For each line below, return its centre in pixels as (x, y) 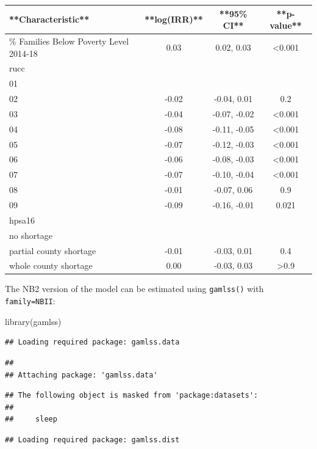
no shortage (31, 235)
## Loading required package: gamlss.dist (92, 440)
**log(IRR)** (174, 19)
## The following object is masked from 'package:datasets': (132, 396)
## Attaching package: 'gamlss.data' (81, 375)
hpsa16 (22, 220)
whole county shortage (51, 265)
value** (286, 25)
